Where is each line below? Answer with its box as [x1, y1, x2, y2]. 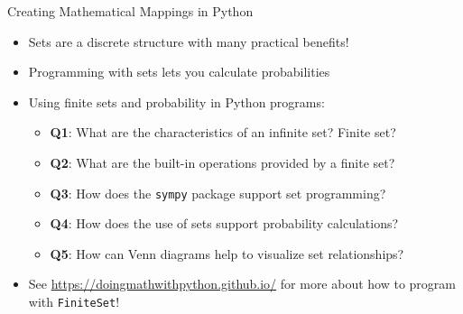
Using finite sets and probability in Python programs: [28, 92, 325, 111]
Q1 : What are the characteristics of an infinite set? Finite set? [50, 123, 396, 142]
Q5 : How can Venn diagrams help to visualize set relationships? [50, 244, 404, 263]
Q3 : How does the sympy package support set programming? [50, 183, 386, 202]
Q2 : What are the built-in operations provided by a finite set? [50, 152, 395, 171]
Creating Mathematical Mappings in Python [7, 2, 254, 20]
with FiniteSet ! [28, 292, 120, 310]
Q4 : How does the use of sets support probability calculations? [50, 214, 399, 233]
